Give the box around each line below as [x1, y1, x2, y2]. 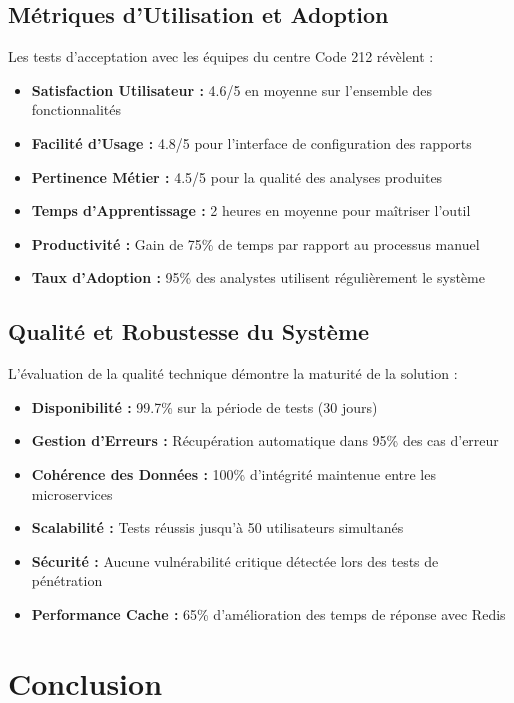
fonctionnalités [31, 99, 121, 120]
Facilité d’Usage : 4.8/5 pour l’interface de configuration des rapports [31, 132, 472, 153]
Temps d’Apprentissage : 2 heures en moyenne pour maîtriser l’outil [31, 200, 471, 221]
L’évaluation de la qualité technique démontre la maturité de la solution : [8, 363, 458, 384]
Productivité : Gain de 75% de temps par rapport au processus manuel [31, 233, 480, 254]
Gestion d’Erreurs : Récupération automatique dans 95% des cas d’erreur [31, 430, 499, 451]
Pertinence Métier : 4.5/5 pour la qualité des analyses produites [31, 166, 443, 187]
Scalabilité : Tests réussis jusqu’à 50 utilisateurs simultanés [31, 517, 404, 538]
